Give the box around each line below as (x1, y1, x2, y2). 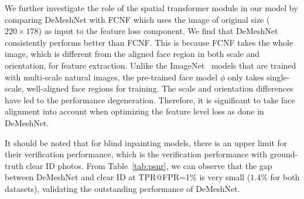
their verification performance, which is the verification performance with (5, 148, 267, 160)
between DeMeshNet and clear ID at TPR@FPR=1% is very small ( (5, 171, 251, 183)
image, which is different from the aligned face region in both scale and (5, 48, 260, 60)
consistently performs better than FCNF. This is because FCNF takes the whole (5, 36, 293, 48)
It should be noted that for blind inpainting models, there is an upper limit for (5, 136, 288, 149)
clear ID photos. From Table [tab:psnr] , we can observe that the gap (26, 159, 272, 171)
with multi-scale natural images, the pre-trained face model (5, 70, 218, 83)
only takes (227, 70, 264, 83)
